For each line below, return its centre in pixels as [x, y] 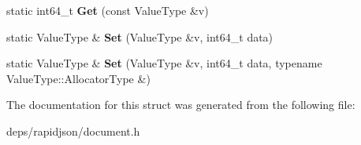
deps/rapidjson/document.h [73, 130]
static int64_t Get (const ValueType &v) [108, 10]
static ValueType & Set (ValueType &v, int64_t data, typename [164, 63]
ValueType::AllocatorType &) [78, 78]
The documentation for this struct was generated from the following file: [181, 105]
